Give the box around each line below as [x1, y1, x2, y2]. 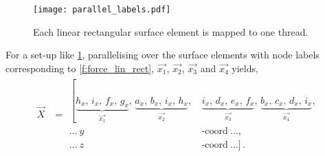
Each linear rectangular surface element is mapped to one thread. [33, 24, 309, 38]
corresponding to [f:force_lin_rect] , [5, 60, 155, 75]
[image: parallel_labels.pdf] [33, 5, 171, 14]
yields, [232, 60, 258, 75]
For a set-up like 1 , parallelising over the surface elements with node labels [5, 47, 320, 62]
